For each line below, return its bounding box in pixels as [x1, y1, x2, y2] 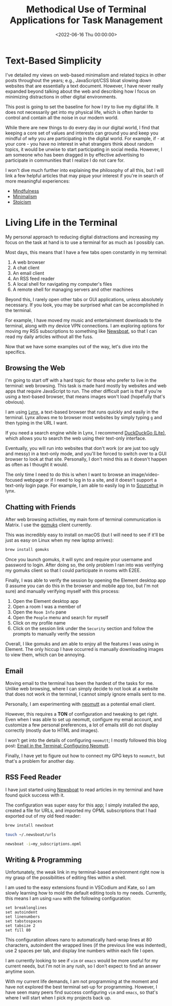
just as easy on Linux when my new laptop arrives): [5, 537, 114, 543]
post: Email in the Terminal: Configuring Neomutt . [5, 742, 110, 748]
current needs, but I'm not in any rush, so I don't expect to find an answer [5, 963, 161, 969]
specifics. [5, 349, 26, 355]
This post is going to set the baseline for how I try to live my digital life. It [5, 104, 159, 110]
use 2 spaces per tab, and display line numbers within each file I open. [5, 948, 155, 954]
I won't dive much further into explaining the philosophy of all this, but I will [5, 167, 164, 173]
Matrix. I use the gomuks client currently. [5, 522, 92, 528]
